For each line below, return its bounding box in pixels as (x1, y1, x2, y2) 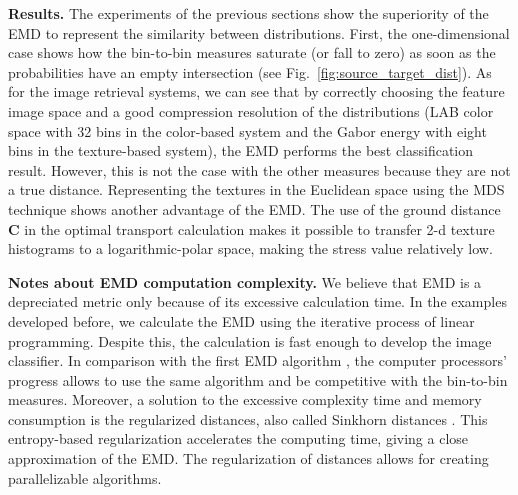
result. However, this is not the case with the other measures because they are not (8, 159, 511, 180)
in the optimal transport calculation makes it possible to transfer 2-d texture (24, 218, 495, 239)
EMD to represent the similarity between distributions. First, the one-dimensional (8, 22, 510, 43)
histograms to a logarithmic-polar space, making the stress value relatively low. (8, 238, 493, 259)
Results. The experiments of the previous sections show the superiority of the (8, 3, 489, 23)
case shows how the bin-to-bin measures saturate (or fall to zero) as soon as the (8, 42, 496, 63)
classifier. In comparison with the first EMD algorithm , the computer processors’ (8, 350, 507, 371)
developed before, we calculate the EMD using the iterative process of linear (8, 310, 475, 331)
